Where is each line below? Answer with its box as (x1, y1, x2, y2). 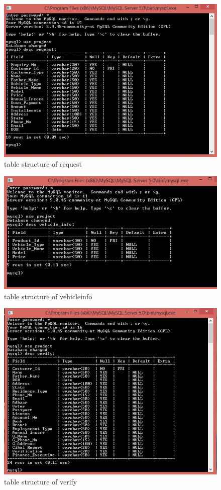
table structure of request (4, 159, 82, 169)
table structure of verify (4, 476, 77, 487)
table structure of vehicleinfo (4, 291, 92, 301)
